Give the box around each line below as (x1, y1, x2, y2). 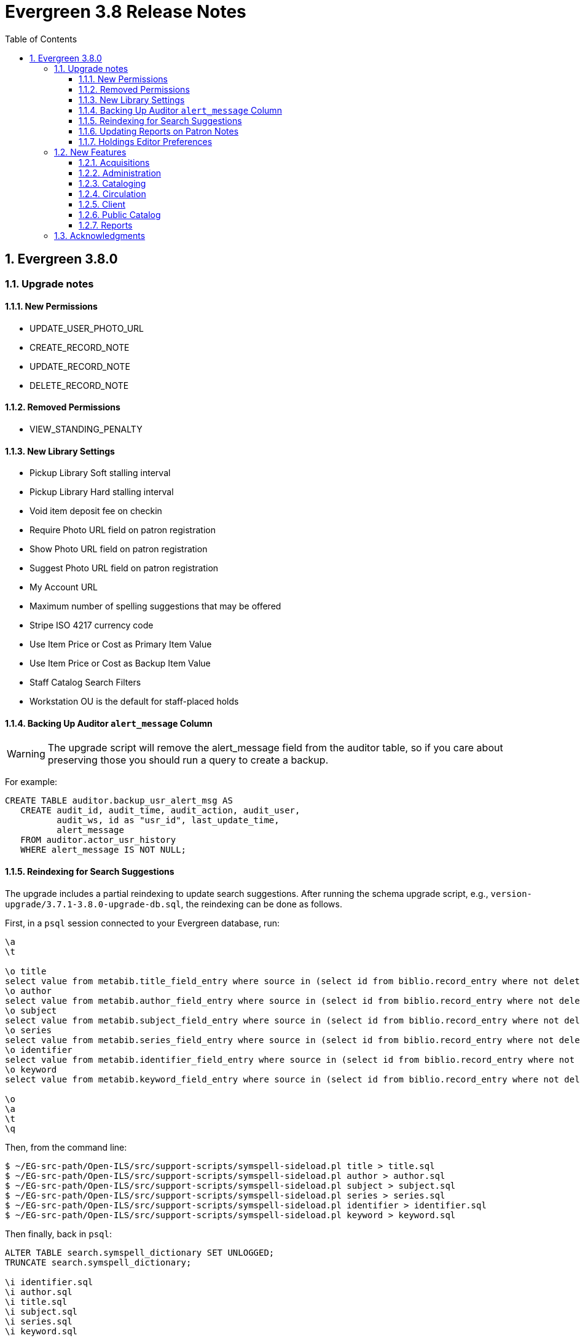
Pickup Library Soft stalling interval (29, 468, 171, 479)
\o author (5, 985, 52, 996)
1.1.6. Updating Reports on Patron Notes (79, 125, 239, 136)
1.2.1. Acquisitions (79, 157, 150, 168)
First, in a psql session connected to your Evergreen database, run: (5, 917, 280, 928)
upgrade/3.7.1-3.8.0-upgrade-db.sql (5, 899, 181, 909)
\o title (5, 966, 47, 976)
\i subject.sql (5, 1306, 78, 1316)
